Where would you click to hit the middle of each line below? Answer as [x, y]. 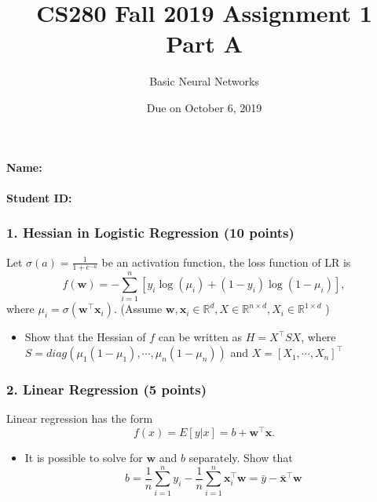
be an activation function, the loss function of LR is [226, 262]
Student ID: [39, 197]
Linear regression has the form [80, 418]
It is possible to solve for [84, 457]
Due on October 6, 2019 [204, 107]
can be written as [200, 337]
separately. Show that [241, 457]
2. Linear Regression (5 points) [106, 389]
